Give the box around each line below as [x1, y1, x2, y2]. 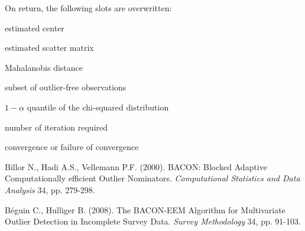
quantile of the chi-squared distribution [27, 100, 169, 113]
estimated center [5, 21, 64, 34]
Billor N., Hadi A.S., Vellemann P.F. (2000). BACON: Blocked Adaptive [5, 160, 267, 173]
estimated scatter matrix [5, 41, 94, 54]
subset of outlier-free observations [5, 81, 126, 93]
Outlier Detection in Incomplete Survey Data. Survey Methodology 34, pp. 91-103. [5, 215, 301, 227]
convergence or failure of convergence [5, 141, 139, 153]
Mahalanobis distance [5, 61, 83, 73]
